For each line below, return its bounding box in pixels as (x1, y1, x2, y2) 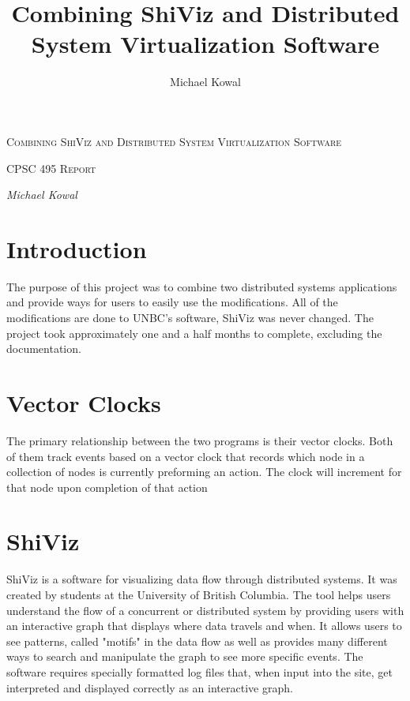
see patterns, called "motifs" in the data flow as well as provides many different (6, 632, 388, 649)
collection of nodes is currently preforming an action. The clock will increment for (6, 463, 402, 480)
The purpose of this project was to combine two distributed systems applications (6, 278, 397, 294)
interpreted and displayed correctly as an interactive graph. (6, 679, 293, 695)
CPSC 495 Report (6, 159, 96, 176)
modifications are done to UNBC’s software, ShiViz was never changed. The (6, 309, 374, 325)
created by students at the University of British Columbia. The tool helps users (6, 587, 391, 602)
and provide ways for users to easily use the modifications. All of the (6, 294, 338, 310)
